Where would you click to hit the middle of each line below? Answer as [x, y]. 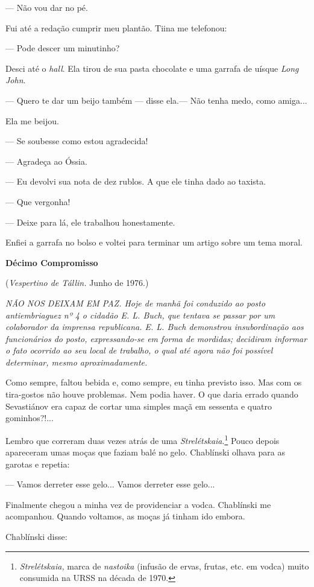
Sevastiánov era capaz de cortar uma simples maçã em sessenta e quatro [139, 406]
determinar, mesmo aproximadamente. [77, 362]
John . [16, 80]
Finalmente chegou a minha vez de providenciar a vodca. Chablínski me [138, 504]
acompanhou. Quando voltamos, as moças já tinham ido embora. [125, 516]
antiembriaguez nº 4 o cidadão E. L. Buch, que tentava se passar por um [140, 315]
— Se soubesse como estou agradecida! [77, 141]
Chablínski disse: [36, 537]
